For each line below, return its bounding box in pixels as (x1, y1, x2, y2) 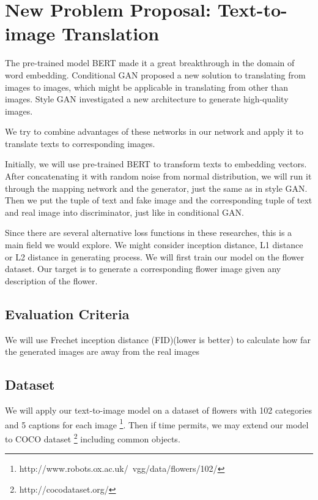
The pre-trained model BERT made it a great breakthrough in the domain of (5, 56, 295, 69)
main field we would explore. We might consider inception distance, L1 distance (5, 238, 303, 251)
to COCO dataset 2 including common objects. (5, 430, 180, 445)
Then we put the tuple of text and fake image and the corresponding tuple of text (5, 194, 312, 206)
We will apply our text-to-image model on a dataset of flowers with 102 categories (5, 404, 312, 416)
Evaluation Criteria (5, 304, 130, 323)
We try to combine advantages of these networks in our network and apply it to (5, 125, 304, 138)
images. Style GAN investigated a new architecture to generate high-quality (5, 93, 289, 105)
